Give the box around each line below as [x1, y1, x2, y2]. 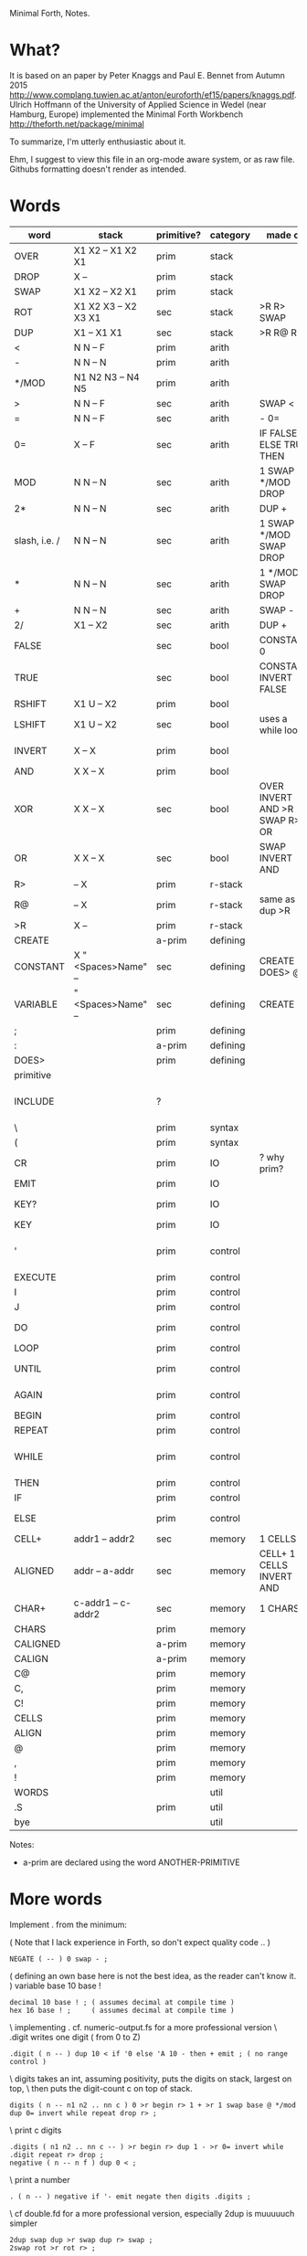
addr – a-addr [73, 1564, 134, 1577]
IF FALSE [259, 427, 298, 440]
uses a [259, 712, 288, 725]
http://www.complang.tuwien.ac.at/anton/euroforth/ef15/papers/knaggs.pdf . [9, 89, 297, 100]
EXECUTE [14, 1270, 57, 1283]
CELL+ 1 [259, 1547, 296, 1560]
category [209, 228, 251, 241]
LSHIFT [14, 717, 47, 730]
